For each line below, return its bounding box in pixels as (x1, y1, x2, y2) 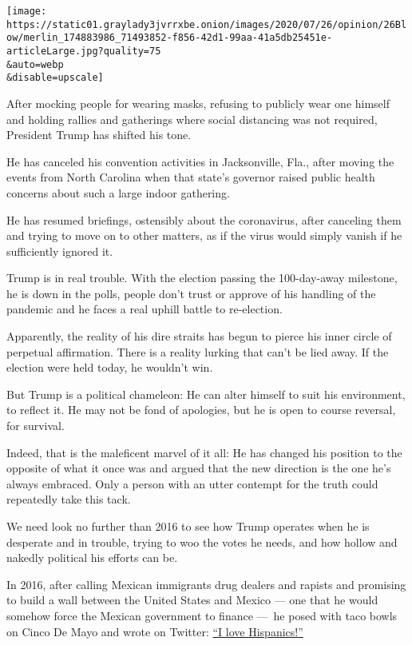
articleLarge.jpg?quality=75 (6, 45, 161, 57)
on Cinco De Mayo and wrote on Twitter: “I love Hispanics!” (6, 623, 303, 639)
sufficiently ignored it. (6, 242, 113, 259)
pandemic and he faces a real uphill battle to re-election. (6, 301, 283, 317)
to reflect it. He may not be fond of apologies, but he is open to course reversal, (6, 401, 396, 418)
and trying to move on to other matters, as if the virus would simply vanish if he (6, 227, 402, 244)
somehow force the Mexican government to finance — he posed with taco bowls (6, 607, 398, 623)
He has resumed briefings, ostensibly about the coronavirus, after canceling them (6, 211, 402, 228)
